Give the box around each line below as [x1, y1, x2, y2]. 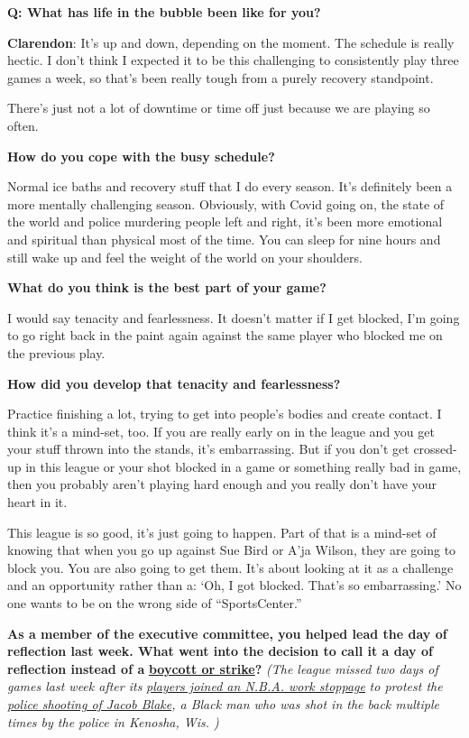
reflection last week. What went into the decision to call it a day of [7, 641, 433, 660]
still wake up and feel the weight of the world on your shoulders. [7, 247, 363, 266]
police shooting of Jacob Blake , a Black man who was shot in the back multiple [7, 695, 439, 713]
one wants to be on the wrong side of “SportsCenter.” [7, 594, 302, 613]
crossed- [413, 439, 457, 458]
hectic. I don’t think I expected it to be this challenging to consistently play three [7, 51, 459, 69]
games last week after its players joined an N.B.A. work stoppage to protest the [7, 677, 443, 696]
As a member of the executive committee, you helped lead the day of [7, 623, 447, 642]
